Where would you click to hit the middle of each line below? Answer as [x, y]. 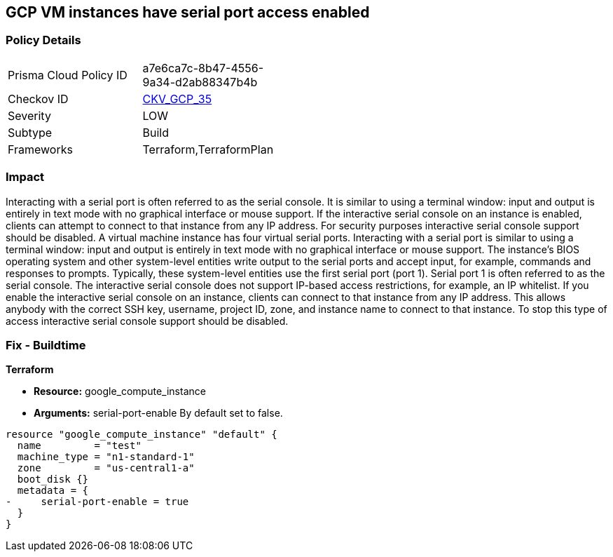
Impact [25, 177]
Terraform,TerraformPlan [208, 149]
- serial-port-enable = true [97, 502]
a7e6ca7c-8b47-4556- [203, 68]
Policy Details [43, 40]
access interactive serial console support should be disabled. [147, 321]
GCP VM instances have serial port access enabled [188, 12]
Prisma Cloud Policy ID [68, 75]
